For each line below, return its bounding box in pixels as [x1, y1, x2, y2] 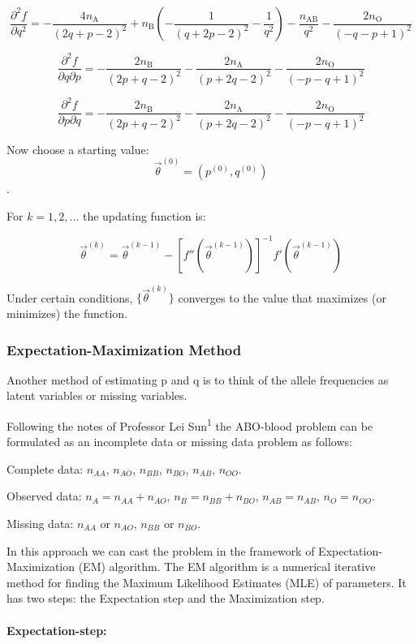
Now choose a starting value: [6, 140, 149, 157]
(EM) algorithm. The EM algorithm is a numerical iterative [78, 558, 376, 575]
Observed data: [6, 487, 82, 504]
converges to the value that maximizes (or [178, 289, 386, 306]
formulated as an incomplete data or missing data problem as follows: [6, 433, 352, 450]
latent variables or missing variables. [6, 387, 187, 404]
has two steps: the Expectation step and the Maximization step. [6, 590, 325, 607]
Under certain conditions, [6, 289, 133, 306]
